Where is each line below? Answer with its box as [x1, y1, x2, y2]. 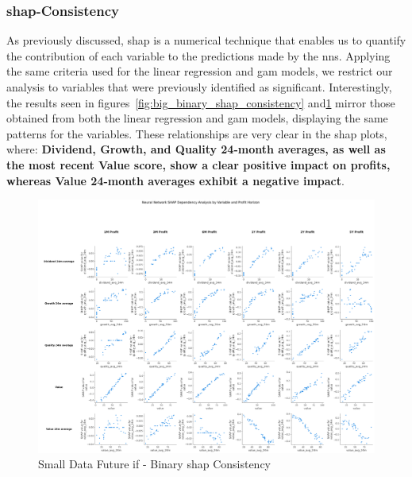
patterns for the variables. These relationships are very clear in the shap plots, [6, 125, 387, 142]
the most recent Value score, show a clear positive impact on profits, [6, 156, 391, 173]
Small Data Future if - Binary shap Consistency [38, 456, 271, 472]
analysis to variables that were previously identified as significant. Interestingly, [6, 79, 392, 95]
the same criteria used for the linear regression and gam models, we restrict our [6, 63, 393, 79]
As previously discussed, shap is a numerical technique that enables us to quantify [6, 32, 406, 48]
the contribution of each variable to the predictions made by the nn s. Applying [6, 47, 391, 64]
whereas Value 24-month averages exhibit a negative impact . [6, 172, 345, 188]
